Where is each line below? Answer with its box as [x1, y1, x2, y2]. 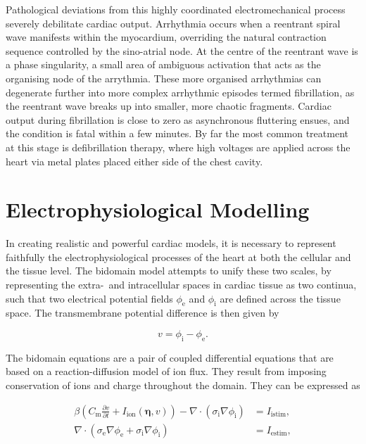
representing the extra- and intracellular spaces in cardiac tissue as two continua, [6, 277, 357, 292]
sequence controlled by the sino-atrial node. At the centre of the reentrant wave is [6, 43, 358, 58]
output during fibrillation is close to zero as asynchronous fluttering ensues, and [6, 112, 350, 127]
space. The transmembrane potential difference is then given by [6, 305, 279, 320]
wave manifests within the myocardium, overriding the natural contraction [6, 30, 327, 44]
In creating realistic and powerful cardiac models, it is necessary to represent [6, 236, 336, 250]
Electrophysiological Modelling [6, 195, 310, 224]
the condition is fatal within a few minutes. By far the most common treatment [6, 126, 348, 141]
